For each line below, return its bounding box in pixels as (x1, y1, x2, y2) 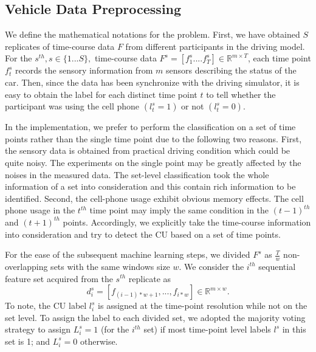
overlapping (5, 260, 48, 272)
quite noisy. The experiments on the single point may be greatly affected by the (5, 156, 301, 168)
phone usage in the (5, 204, 75, 216)
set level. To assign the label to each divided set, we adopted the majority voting (5, 311, 306, 323)
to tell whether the (206, 88, 276, 100)
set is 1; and (5, 334, 50, 347)
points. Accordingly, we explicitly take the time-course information (63, 215, 311, 228)
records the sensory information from (15, 64, 153, 77)
